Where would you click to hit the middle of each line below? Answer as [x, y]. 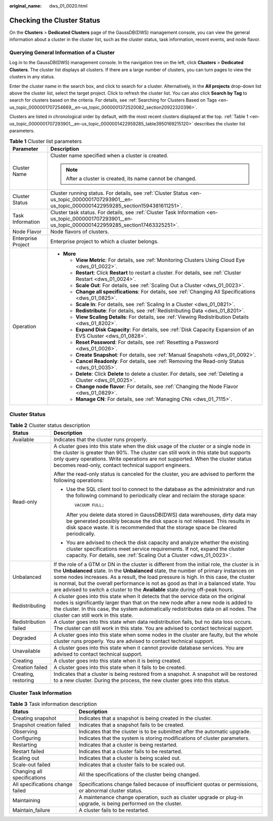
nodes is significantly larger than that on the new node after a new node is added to [153, 603]
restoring [23, 680]
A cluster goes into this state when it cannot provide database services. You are [149, 648]
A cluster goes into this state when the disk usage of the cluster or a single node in [152, 446]
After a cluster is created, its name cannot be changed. [131, 178]
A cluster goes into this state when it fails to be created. [120, 667]
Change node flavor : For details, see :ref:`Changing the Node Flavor [157, 386]
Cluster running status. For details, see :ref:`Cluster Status [119, 193]
